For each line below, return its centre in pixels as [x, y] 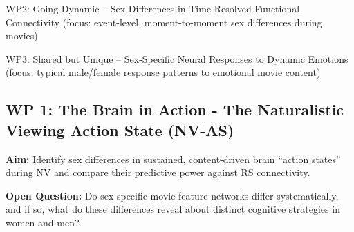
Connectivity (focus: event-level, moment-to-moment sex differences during [164, 22]
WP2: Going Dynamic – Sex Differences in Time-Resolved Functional [153, 8]
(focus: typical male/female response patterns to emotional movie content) [163, 72]
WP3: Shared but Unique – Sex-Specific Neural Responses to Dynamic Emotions [177, 58]
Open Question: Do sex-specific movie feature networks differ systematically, [172, 195]
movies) [22, 36]
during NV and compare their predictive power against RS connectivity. [158, 172]
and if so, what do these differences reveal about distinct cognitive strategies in [173, 209]
